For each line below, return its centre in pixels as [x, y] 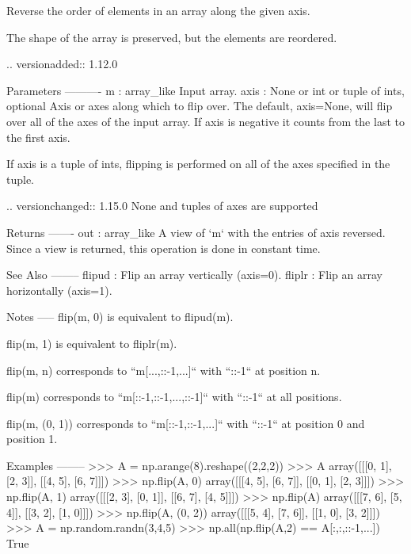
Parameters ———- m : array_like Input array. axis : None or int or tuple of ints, [205, 90]
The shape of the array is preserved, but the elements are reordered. [172, 37]
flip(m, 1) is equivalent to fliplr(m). [92, 343]
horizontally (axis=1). [59, 290]
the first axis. [38, 137]
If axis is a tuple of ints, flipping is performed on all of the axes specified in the [198, 164]
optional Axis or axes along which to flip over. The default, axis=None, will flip [200, 106]
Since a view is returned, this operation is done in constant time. [164, 248]
